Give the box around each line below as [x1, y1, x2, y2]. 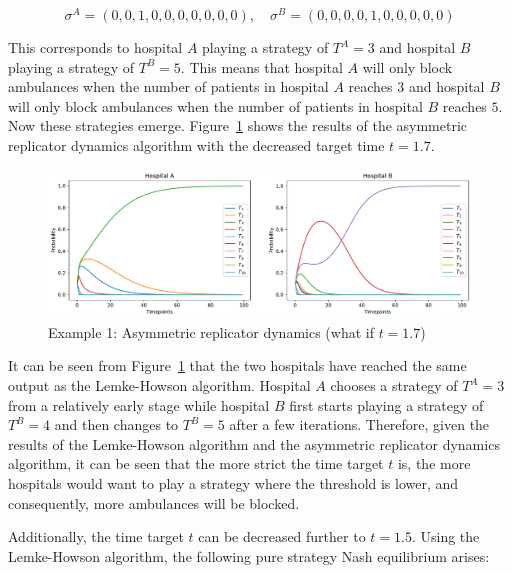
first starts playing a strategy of [289, 394, 484, 415]
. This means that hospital [180, 56, 343, 77]
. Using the [411, 526, 480, 547]
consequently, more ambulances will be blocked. [8, 492, 300, 513]
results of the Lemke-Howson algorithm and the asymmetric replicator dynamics [8, 433, 500, 454]
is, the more [397, 453, 471, 474]
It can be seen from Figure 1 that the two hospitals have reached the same [8, 355, 467, 376]
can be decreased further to [198, 526, 366, 547]
